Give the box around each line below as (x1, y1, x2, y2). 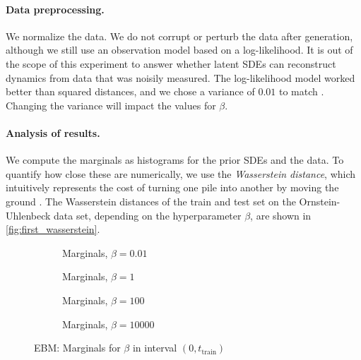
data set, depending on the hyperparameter (54, 208, 242, 222)
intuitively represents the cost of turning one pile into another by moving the (6, 180, 339, 195)
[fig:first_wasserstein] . (6, 222, 100, 236)
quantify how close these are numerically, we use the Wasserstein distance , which (6, 166, 356, 181)
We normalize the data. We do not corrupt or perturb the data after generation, (6, 28, 353, 43)
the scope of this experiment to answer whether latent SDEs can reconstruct (6, 56, 336, 71)
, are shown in (250, 208, 312, 222)
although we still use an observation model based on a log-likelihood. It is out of (6, 42, 353, 57)
